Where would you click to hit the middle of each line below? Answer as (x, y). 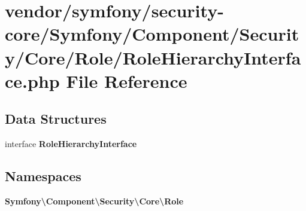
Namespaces (43, 176)
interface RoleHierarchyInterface (71, 144)
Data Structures (56, 119)
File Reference (127, 80)
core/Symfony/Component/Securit (152, 34)
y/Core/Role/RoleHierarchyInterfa (153, 57)
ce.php (32, 80)
